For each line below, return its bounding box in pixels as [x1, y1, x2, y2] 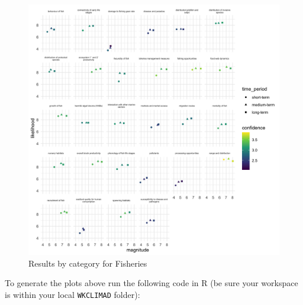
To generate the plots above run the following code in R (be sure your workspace [5, 277, 298, 289]
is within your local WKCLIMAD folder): [5, 288, 140, 300]
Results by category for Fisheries [28, 257, 147, 269]
